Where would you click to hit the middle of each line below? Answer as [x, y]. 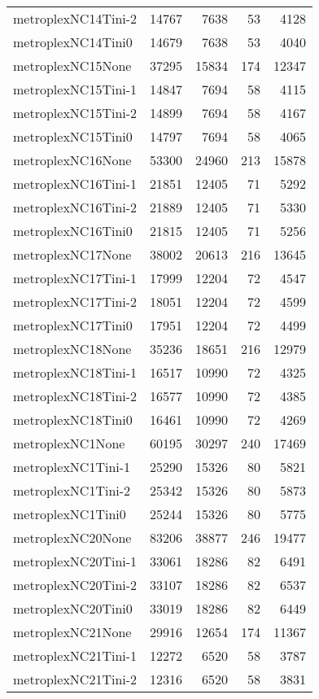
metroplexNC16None [72, 160]
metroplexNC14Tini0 [73, 42]
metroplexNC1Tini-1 [72, 467]
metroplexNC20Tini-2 [75, 585]
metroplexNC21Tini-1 [75, 655]
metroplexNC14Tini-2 [75, 18]
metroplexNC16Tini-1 [75, 183]
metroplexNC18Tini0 [73, 419]
